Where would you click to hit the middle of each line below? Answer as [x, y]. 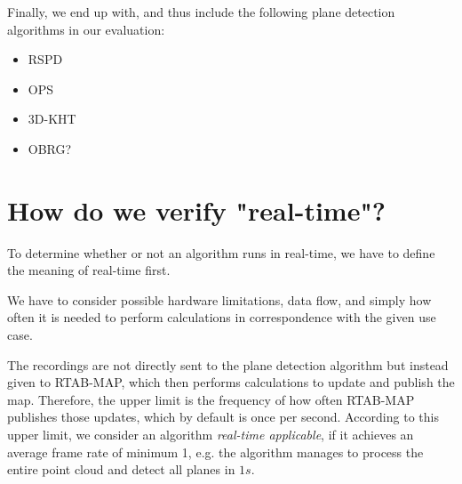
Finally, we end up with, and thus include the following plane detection [201, 12]
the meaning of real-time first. [89, 270]
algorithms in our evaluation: [86, 29]
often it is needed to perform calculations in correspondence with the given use [222, 317]
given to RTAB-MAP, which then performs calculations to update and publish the [231, 382]
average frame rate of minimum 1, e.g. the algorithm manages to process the [215, 452]
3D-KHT [52, 119]
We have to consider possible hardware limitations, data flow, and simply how [219, 299]
